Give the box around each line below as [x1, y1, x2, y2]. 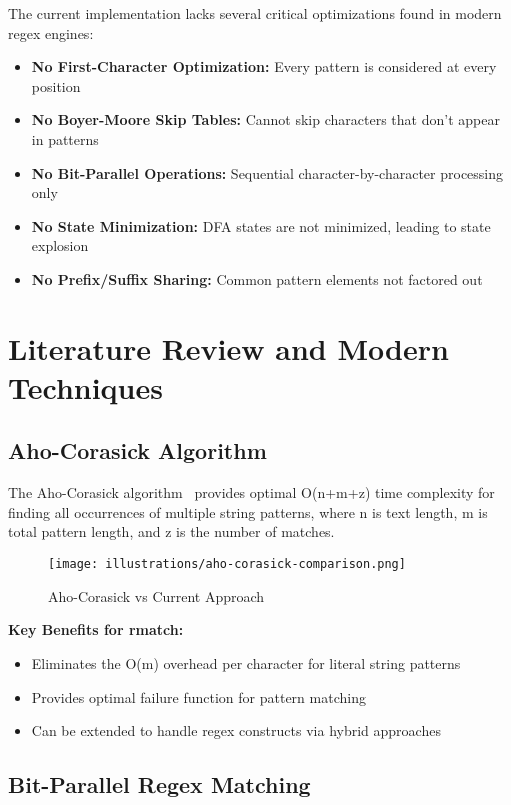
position [31, 75, 81, 96]
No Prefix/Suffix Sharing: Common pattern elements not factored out [31, 268, 483, 289]
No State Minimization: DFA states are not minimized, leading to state [31, 215, 491, 236]
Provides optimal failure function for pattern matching [31, 686, 366, 707]
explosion [31, 235, 89, 256]
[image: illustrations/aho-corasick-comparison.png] [48, 557, 406, 572]
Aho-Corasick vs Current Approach [48, 585, 265, 606]
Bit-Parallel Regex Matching [8, 769, 311, 800]
